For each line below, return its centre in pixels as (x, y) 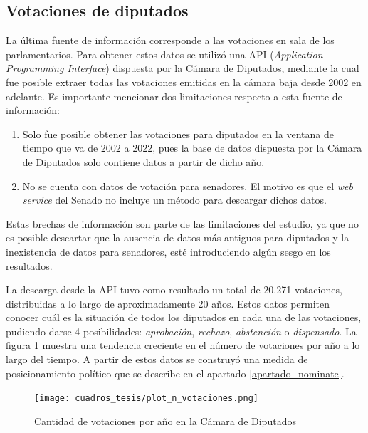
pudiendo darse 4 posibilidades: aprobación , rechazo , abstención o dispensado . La (181, 331)
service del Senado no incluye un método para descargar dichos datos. (174, 200)
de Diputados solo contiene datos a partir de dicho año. (143, 161)
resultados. (29, 265)
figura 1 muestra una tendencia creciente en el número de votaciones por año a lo (183, 345)
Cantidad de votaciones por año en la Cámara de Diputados (165, 421)
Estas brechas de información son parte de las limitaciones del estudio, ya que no (182, 223)
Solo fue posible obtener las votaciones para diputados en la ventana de (178, 134)
